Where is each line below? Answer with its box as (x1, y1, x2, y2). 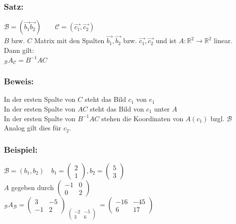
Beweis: (4, 75, 34, 87)
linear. (214, 35, 233, 46)
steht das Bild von (90, 104, 144, 114)
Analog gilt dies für (4, 123, 62, 133)
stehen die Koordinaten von (101, 113, 184, 123)
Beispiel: (4, 143, 38, 155)
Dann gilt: (4, 45, 34, 55)
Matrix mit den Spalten (34, 35, 105, 46)
